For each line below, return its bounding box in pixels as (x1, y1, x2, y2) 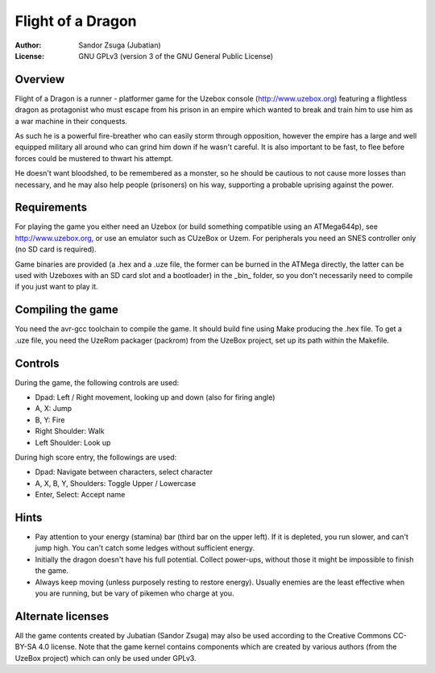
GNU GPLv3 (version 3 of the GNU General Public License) (78, 51, 274, 60)
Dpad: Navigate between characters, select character (35, 467, 213, 477)
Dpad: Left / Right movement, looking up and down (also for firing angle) (35, 393, 275, 402)
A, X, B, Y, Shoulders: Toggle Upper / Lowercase (35, 478, 197, 488)
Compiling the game (14, 303, 118, 317)
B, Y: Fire (35, 415, 65, 425)
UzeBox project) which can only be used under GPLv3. (14, 653, 197, 663)
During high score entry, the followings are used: (14, 452, 177, 462)
